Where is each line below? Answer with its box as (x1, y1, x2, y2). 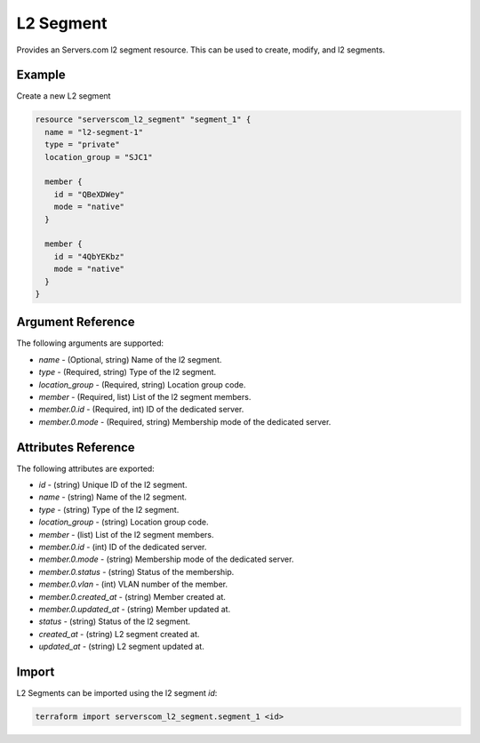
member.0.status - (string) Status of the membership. (38, 566, 235, 577)
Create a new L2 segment (16, 91, 111, 101)
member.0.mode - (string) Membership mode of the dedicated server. (38, 554, 294, 564)
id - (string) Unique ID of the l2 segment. (38, 480, 188, 491)
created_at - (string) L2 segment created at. (38, 628, 200, 639)
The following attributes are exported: (16, 463, 155, 474)
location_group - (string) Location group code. (38, 516, 209, 528)
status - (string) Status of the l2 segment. (38, 616, 191, 627)
